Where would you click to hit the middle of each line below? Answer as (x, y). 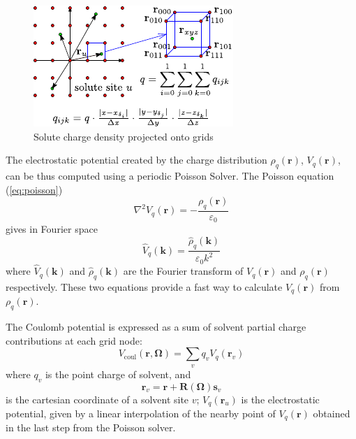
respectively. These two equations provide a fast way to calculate (144, 286)
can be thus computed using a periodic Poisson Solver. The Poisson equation (170, 175)
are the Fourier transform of (183, 271)
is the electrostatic (280, 399)
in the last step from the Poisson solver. (91, 427)
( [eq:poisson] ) (34, 189)
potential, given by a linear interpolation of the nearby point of (141, 413)
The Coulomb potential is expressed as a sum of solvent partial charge (156, 327)
